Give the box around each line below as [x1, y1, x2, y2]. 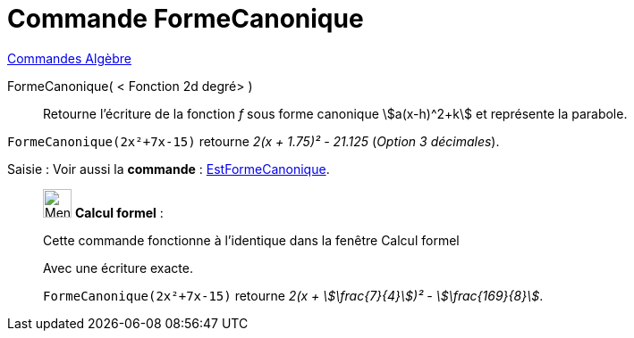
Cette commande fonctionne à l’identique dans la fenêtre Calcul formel [43, 232, 460, 248]
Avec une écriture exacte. [43, 260, 193, 276]
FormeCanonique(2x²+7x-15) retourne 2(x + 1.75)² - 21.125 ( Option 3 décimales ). [7, 133, 500, 149]
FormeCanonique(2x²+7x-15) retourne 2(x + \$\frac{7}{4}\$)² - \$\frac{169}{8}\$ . [43, 287, 544, 303]
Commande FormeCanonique [7, 4, 364, 34]
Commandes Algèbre [7, 50, 131, 66]
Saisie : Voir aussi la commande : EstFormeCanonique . [7, 161, 330, 177]
